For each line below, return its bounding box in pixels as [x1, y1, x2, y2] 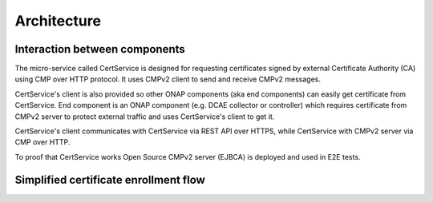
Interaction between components [14, 42, 186, 56]
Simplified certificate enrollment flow [14, 172, 206, 187]
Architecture [14, 12, 102, 30]
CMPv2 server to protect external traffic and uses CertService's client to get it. [14, 112, 275, 121]
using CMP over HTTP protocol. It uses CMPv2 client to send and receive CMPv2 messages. [14, 74, 321, 84]
